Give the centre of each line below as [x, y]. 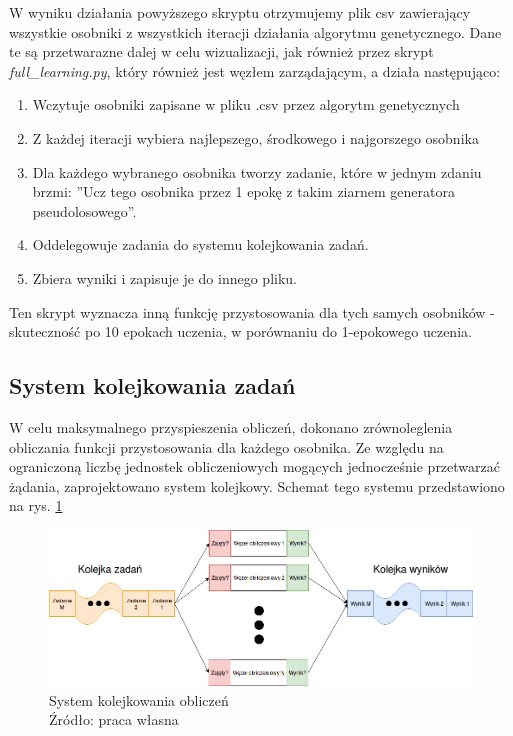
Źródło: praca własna [114, 719]
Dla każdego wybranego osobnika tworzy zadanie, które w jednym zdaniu [257, 171]
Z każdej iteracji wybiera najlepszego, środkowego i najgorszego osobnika [255, 137]
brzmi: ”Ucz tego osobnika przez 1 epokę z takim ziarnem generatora [243, 191]
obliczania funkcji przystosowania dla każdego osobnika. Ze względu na [226, 446]
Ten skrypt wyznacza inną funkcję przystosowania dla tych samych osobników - [252, 311]
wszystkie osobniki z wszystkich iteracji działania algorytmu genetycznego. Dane [255, 31]
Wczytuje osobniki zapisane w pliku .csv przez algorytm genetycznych [246, 104]
